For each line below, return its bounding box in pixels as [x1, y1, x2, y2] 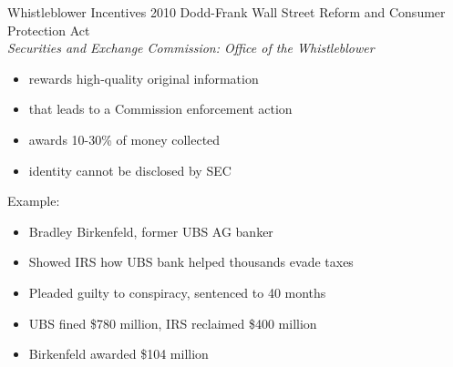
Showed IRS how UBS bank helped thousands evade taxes [28, 252, 354, 271]
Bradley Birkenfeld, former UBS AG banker [28, 221, 273, 240]
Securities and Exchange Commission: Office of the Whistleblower [7, 38, 375, 57]
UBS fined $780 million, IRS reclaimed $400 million [28, 313, 317, 332]
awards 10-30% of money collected [28, 129, 221, 148]
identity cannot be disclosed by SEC [28, 160, 232, 179]
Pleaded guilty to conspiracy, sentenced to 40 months [28, 282, 326, 301]
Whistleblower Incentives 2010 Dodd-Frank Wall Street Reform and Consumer [7, 3, 446, 21]
